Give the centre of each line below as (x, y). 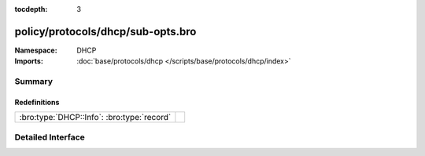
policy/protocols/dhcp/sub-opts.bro (105, 31)
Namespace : (36, 50)
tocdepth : (31, 9)
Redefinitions (37, 102)
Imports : (29, 61)
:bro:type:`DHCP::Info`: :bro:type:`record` (95, 118)
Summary (34, 82)
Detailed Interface (50, 137)
